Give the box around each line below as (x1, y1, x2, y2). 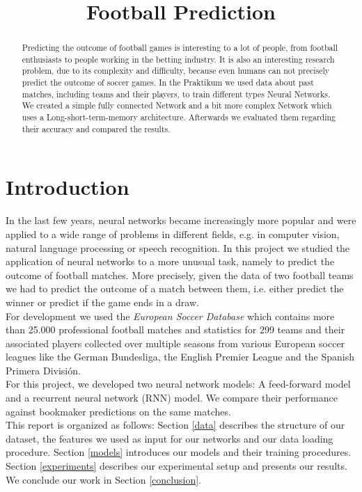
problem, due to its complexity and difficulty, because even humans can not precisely (22, 65, 330, 77)
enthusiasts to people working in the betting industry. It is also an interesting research (22, 53, 335, 65)
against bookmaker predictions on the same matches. (6, 404, 231, 418)
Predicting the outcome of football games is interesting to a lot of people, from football (22, 42, 338, 54)
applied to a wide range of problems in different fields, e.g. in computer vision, (6, 226, 340, 241)
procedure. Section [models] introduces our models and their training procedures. (6, 445, 352, 459)
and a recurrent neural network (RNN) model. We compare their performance (6, 390, 338, 405)
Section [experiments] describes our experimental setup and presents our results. (6, 459, 347, 473)
